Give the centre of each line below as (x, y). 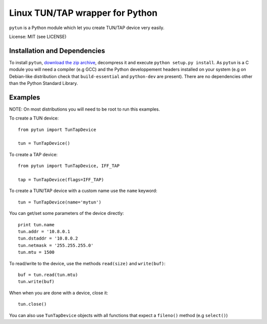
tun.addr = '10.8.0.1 (44, 231)
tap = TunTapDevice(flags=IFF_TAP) (61, 180)
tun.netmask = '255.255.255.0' (56, 245)
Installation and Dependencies (57, 51)
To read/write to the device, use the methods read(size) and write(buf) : (87, 263)
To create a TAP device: (33, 154)
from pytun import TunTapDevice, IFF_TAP (69, 166)
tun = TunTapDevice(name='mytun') (60, 202)
